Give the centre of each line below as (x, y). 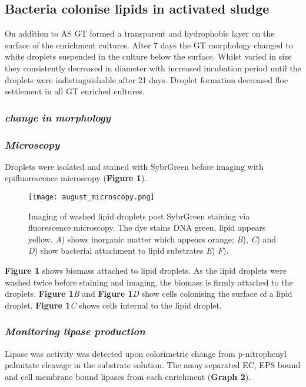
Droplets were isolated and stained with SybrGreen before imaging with (134, 166)
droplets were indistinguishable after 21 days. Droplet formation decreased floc (147, 79)
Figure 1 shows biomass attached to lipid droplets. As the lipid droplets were (146, 270)
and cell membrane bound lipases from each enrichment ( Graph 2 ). (128, 376)
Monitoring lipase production (75, 331)
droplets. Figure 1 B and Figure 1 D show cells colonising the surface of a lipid (149, 293)
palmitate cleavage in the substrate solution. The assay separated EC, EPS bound (153, 365)
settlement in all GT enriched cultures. (75, 91)
